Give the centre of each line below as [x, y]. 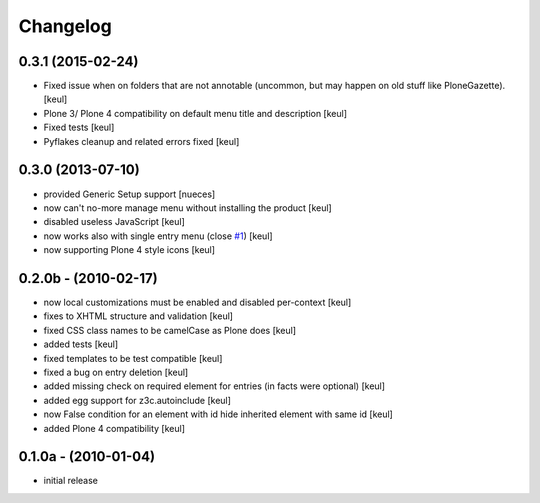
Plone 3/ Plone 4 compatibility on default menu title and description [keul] [195, 113]
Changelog [65, 26]
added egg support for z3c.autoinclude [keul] [137, 400]
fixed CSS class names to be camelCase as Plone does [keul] [170, 330]
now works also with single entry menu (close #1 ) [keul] [158, 236]
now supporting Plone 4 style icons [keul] [129, 250]
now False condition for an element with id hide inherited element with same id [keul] [218, 414]
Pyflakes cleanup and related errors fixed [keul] [141, 141]
